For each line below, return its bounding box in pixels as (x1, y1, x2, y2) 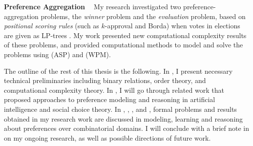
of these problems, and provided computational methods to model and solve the (4, 40, 243, 50)
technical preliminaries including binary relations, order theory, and (4, 75, 206, 85)
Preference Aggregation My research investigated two (4, 1, 181, 11)
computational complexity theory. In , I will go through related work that (4, 84, 224, 95)
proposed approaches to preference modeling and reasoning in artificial (4, 94, 215, 104)
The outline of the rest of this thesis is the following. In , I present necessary (4, 65, 233, 76)
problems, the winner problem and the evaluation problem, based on (41, 11, 246, 21)
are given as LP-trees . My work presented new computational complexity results (4, 30, 247, 40)
